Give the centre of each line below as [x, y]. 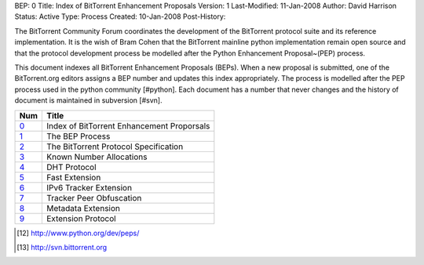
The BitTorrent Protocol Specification [115, 147]
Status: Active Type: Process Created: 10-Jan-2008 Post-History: [120, 16]
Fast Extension [73, 177]
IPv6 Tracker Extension [89, 187]
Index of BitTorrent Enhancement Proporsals [128, 125]
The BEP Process [78, 136]
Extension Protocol [81, 218]
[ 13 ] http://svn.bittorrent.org [62, 247]
